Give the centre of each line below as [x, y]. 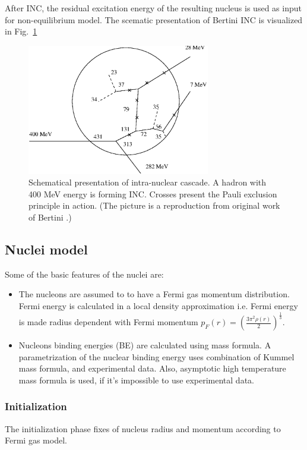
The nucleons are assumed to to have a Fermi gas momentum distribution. [154, 294]
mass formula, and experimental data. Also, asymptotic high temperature [152, 368]
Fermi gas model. [36, 440]
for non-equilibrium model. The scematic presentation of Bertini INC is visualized [154, 19]
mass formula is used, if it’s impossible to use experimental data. [136, 380]
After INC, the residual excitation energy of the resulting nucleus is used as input [153, 8]
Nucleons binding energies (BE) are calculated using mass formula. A [145, 345]
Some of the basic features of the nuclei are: [84, 274]
